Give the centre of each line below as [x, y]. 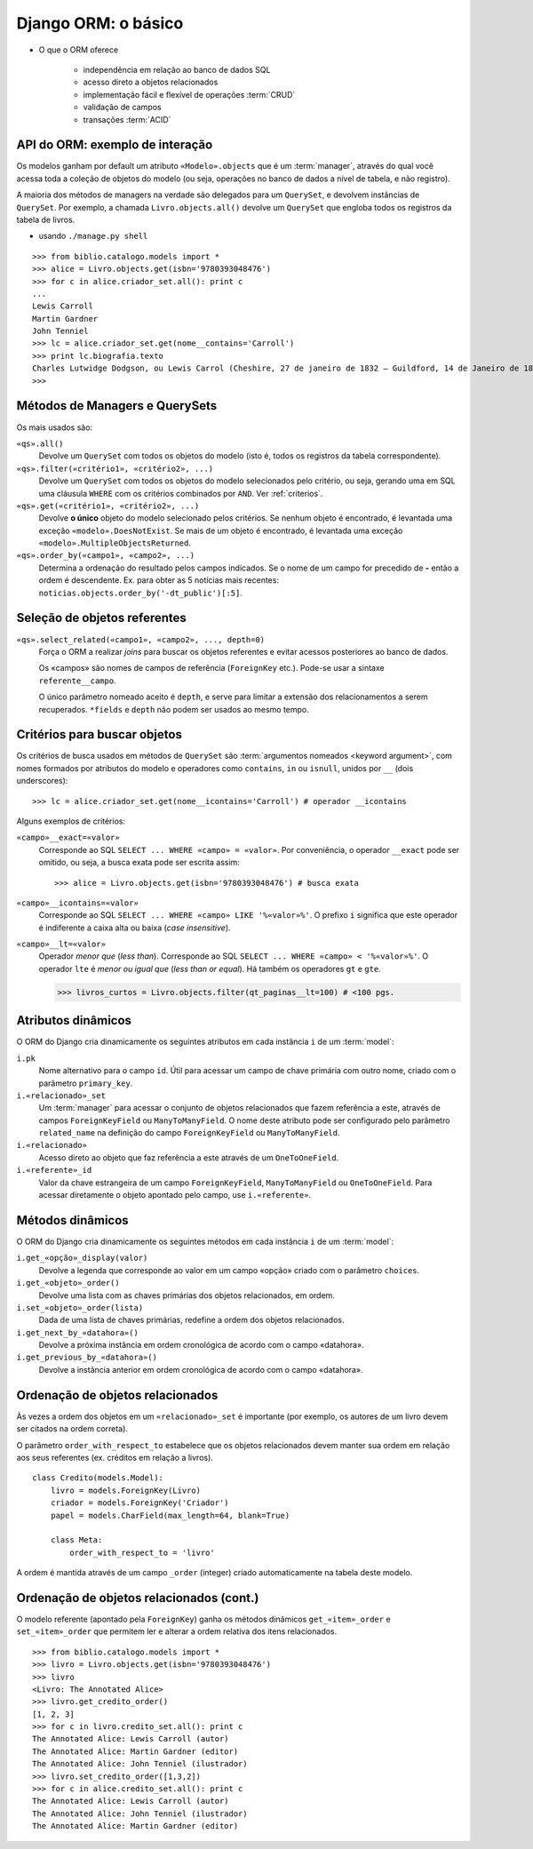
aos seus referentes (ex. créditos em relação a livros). [115, 1457]
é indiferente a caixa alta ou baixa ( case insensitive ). [135, 928]
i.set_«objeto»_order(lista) [80, 1307]
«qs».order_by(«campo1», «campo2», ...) [106, 556]
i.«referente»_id [54, 1170]
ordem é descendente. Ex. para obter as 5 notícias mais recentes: [159, 580]
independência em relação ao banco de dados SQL [177, 69]
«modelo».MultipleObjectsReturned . [115, 543]
